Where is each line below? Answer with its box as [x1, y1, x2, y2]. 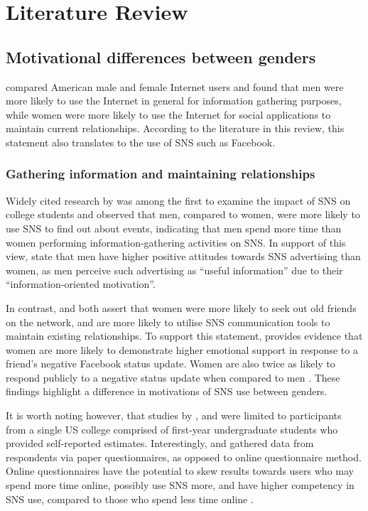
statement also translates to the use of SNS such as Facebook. [6, 134, 276, 149]
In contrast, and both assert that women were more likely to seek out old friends [6, 300, 357, 315]
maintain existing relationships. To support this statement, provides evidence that [6, 328, 363, 343]
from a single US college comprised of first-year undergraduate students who [6, 421, 338, 436]
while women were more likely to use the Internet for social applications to [6, 107, 331, 122]
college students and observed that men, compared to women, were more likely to [6, 207, 360, 222]
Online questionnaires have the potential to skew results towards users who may [6, 463, 354, 478]
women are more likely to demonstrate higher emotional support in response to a [6, 342, 358, 357]
